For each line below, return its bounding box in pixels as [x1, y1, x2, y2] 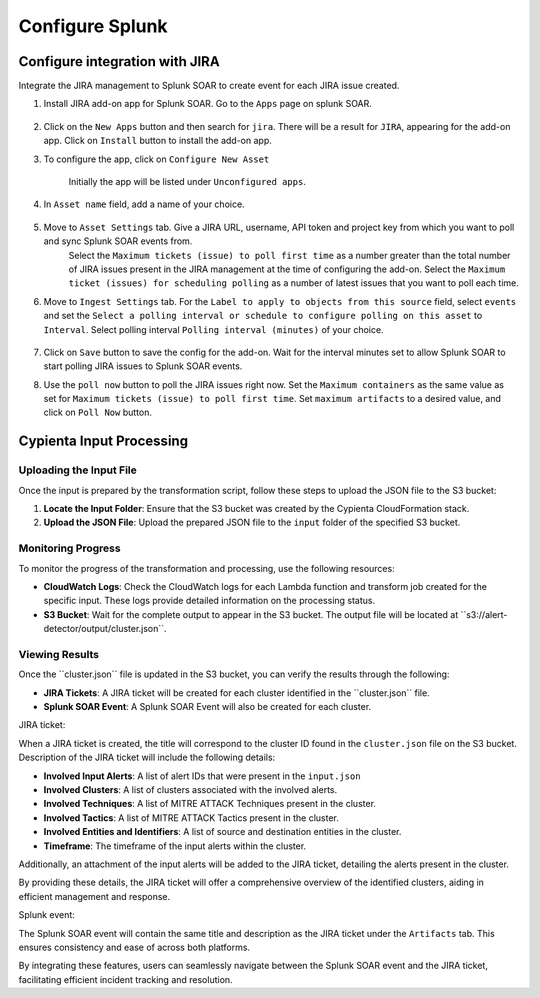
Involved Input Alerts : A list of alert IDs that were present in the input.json [43, 770, 361, 782]
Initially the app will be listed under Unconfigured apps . [68, 176, 307, 188]
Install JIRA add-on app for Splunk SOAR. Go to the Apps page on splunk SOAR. [43, 98, 372, 110]
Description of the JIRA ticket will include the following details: [18, 751, 276, 764]
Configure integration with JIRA [18, 53, 220, 70]
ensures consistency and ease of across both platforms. [18, 941, 250, 953]
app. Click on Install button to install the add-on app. [43, 135, 272, 147]
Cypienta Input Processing [18, 433, 189, 450]
